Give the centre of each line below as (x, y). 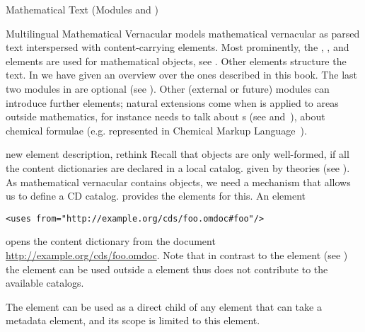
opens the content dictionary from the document (111, 241)
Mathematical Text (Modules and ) (82, 9)
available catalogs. (45, 283)
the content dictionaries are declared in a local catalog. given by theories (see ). (178, 167)
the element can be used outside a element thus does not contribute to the (167, 269)
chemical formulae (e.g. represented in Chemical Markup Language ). (156, 130)
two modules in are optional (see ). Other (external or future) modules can (168, 88)
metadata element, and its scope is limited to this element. (133, 320)
